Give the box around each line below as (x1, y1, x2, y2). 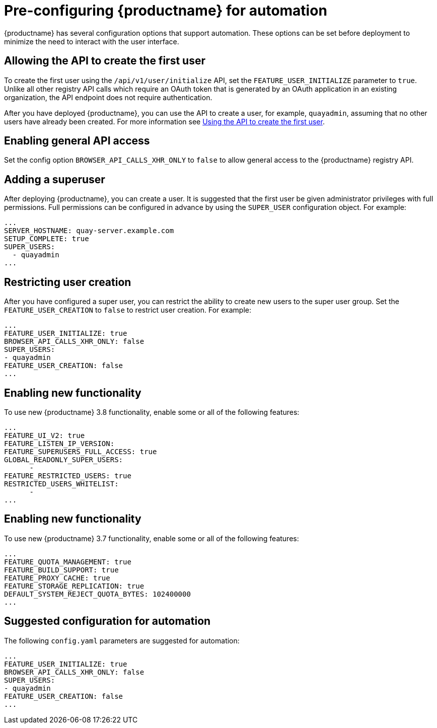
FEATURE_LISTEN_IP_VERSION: (4, 439, 115, 448)
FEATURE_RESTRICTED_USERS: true (4, 471, 131, 480)
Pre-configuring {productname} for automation (4, 2, 327, 19)
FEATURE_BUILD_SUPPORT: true (4, 565, 119, 574)
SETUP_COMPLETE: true (4, 235, 89, 243)
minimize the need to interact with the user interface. (4, 37, 179, 46)
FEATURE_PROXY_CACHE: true (4, 573, 110, 582)
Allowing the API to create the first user (4, 54, 205, 67)
